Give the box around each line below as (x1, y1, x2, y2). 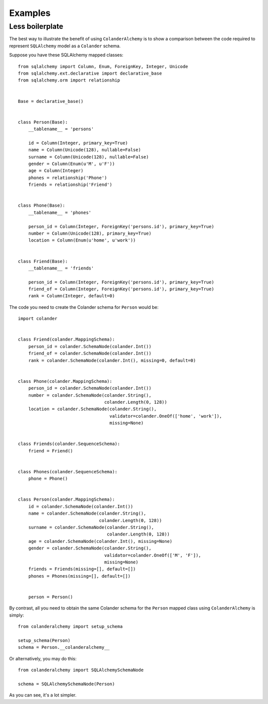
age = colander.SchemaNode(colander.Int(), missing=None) (28, 538, 173, 544)
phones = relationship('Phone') (28, 175, 107, 180)
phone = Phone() (28, 476, 68, 482)
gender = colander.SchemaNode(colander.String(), (28, 545, 151, 551)
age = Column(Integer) (28, 168, 84, 174)
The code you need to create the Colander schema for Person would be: (9, 304, 159, 310)
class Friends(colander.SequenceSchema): (18, 441, 120, 447)
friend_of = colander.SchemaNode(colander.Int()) (28, 351, 151, 356)
